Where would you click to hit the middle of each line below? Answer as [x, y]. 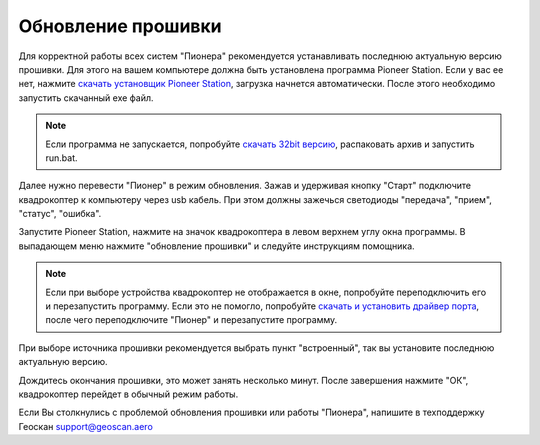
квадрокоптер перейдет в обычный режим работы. [128, 394]
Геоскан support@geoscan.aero [86, 426]
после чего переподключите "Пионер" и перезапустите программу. [191, 320]
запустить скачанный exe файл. [86, 97]
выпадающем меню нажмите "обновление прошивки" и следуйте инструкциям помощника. [216, 246]
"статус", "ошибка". [60, 214]
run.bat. [62, 157]
